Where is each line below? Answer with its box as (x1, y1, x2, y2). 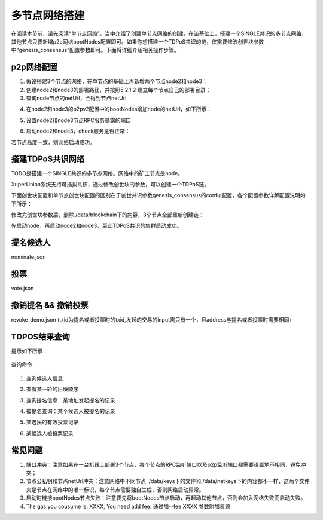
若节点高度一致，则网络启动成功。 (11, 138, 95, 146)
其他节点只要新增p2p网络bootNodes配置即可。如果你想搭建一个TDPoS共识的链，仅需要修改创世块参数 (11, 38, 264, 45)
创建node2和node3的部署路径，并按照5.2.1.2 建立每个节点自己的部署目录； (26, 86, 211, 93)
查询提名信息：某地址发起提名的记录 (26, 396, 115, 403)
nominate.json (11, 253, 46, 261)
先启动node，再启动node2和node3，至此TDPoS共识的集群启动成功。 (11, 222, 182, 230)
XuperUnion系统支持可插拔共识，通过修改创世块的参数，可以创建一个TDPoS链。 (11, 181, 209, 188)
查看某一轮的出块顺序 (26, 386, 79, 393)
